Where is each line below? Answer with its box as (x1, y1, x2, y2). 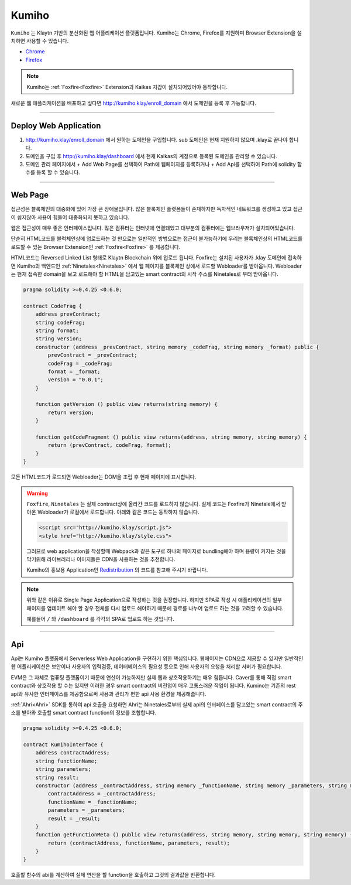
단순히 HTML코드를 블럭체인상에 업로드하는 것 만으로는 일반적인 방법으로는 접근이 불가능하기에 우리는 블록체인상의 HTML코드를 (11, 235, 303, 242)
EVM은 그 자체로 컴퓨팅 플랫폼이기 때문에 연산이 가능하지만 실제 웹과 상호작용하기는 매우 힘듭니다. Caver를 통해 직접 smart (11, 674, 292, 681)
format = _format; (47, 368, 101, 375)
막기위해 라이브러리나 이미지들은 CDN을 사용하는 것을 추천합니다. (26, 556, 175, 563)
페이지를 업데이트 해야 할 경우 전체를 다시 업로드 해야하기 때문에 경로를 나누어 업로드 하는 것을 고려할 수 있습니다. (26, 604, 284, 611)
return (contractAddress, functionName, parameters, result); (47, 839, 230, 846)
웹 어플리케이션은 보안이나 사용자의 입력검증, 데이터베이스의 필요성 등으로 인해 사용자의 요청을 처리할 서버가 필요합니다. (11, 663, 283, 670)
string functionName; (35, 757, 98, 764)
